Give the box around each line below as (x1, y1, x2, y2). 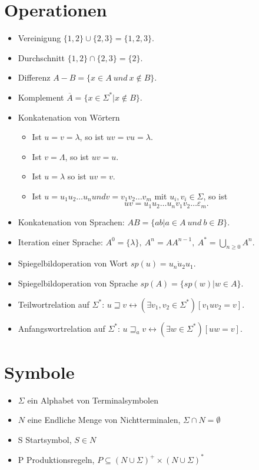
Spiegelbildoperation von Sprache (18, 276, 138, 289)
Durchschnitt (18, 51, 65, 64)
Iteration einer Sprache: (18, 235, 103, 248)
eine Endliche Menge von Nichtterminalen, (27, 414, 181, 426)
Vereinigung (18, 32, 61, 44)
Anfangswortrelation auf (18, 322, 105, 334)
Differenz (18, 71, 51, 84)
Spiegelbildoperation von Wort (18, 257, 128, 269)
